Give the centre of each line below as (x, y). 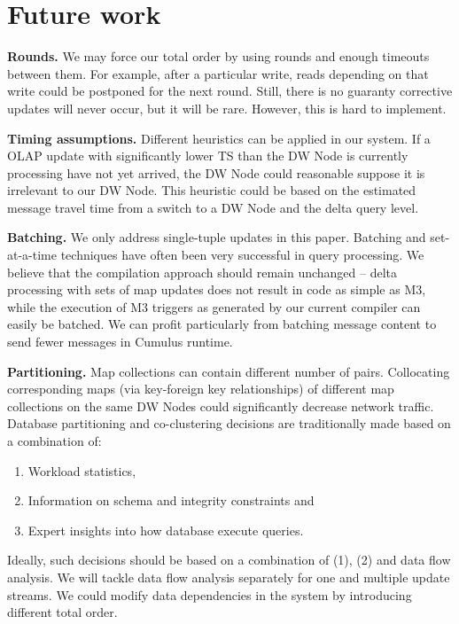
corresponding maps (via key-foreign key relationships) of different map (201, 389)
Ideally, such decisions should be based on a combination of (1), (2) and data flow (229, 560)
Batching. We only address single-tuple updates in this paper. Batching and (217, 237)
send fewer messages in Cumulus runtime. (120, 342)
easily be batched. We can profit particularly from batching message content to (222, 324)
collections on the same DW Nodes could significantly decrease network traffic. (221, 406)
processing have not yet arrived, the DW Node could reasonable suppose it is (216, 172)
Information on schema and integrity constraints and (171, 500)
